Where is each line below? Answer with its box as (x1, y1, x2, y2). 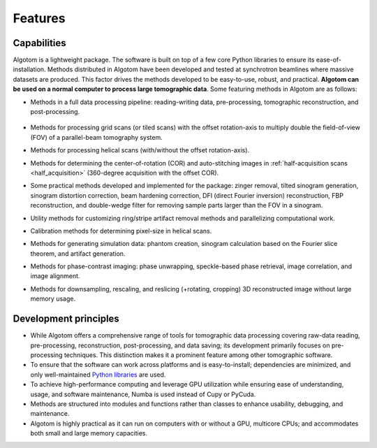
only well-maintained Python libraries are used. (30, 370, 166, 379)
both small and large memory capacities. (30, 429, 148, 438)
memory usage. (30, 294, 76, 303)
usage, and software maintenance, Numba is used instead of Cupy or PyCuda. (30, 390, 256, 398)
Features (13, 10, 66, 26)
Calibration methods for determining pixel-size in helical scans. (30, 226, 212, 235)
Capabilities (13, 37, 66, 49)
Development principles (13, 313, 120, 325)
